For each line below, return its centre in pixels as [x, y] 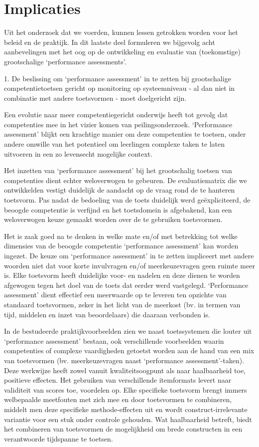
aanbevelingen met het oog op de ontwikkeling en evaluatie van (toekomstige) [122, 52]
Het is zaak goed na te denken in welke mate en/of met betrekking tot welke [121, 236]
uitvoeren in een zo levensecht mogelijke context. [78, 153]
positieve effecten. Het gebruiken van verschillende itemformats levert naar [118, 380]
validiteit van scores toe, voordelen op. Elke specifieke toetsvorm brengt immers [126, 389]
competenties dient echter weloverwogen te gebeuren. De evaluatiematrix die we [126, 180]
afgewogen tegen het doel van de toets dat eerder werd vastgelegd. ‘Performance [126, 285]
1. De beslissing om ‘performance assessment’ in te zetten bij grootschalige [118, 78]
